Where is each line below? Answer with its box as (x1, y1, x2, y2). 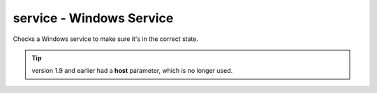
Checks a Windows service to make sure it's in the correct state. (13, 35, 199, 43)
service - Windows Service (13, 10, 174, 26)
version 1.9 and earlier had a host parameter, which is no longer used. (31, 67, 233, 75)
